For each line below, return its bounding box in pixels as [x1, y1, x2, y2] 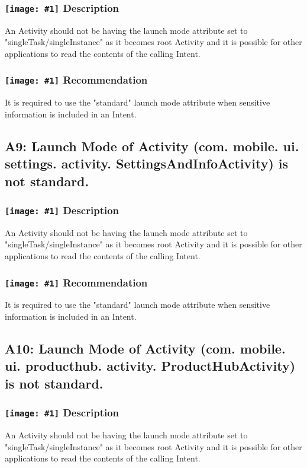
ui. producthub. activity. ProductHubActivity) [5, 356, 296, 375]
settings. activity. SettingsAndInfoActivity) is [5, 154, 289, 173]
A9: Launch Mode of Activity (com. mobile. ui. [5, 136, 299, 155]
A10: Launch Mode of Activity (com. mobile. [5, 339, 286, 358]
